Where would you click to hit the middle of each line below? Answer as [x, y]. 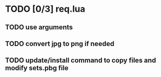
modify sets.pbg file [37, 68]
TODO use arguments [39, 27]
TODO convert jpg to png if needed [60, 43]
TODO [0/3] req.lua [45, 9]
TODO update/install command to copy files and [81, 61]
